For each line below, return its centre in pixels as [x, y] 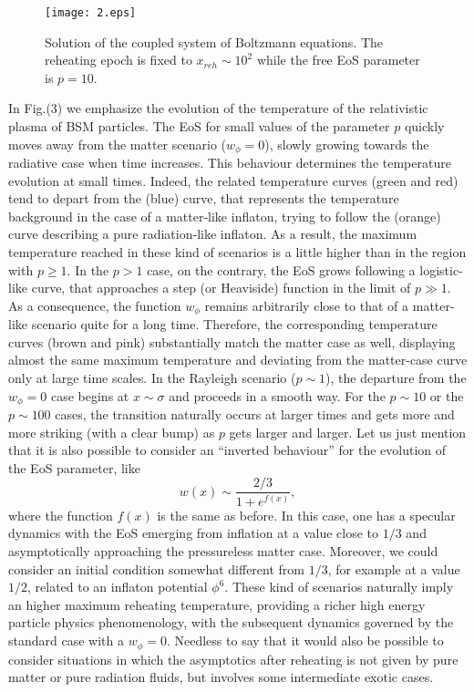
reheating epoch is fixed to [118, 60]
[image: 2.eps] [91, 13]
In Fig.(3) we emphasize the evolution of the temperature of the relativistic [218, 108]
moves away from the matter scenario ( [117, 144]
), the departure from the [396, 378]
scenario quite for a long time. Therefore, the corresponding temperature [234, 324]
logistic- [441, 269]
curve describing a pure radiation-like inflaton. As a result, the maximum [213, 234]
